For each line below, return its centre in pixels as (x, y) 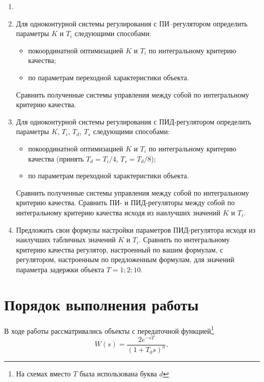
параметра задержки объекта (60, 269)
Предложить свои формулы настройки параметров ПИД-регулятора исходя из (136, 229)
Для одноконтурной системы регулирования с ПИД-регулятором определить (134, 121)
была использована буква (118, 374)
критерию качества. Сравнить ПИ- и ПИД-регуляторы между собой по (125, 202)
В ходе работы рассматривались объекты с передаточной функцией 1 (109, 330)
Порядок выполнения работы (102, 304)
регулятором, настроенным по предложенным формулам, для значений (125, 259)
